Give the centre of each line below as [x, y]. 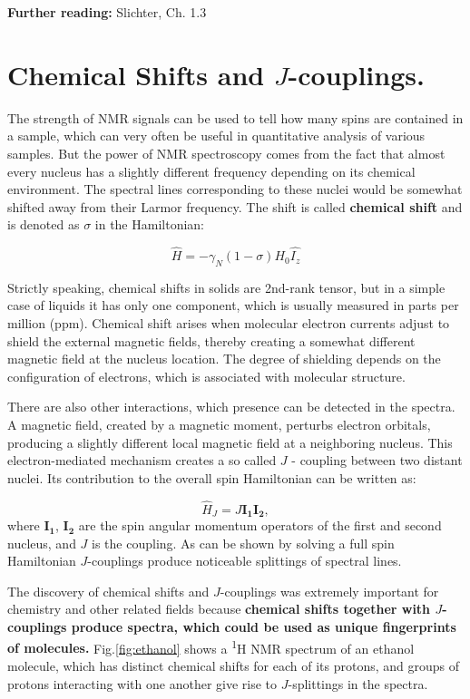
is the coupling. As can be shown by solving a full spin [243, 543]
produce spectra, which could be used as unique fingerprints [264, 627]
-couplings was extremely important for [329, 591]
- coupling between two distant [377, 460]
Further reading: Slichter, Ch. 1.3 [107, 12]
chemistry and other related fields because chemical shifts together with [219, 609]
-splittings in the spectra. [358, 683]
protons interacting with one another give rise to [142, 683]
